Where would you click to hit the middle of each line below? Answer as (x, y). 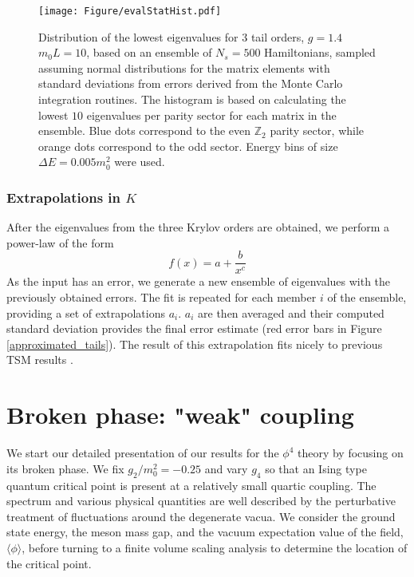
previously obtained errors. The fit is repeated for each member (162, 297)
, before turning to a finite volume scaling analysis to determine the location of (215, 547)
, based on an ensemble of (149, 52)
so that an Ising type (316, 468)
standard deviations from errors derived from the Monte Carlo (191, 83)
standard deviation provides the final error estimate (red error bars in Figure (194, 328)
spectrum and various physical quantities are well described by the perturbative (201, 501)
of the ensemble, (367, 297)
